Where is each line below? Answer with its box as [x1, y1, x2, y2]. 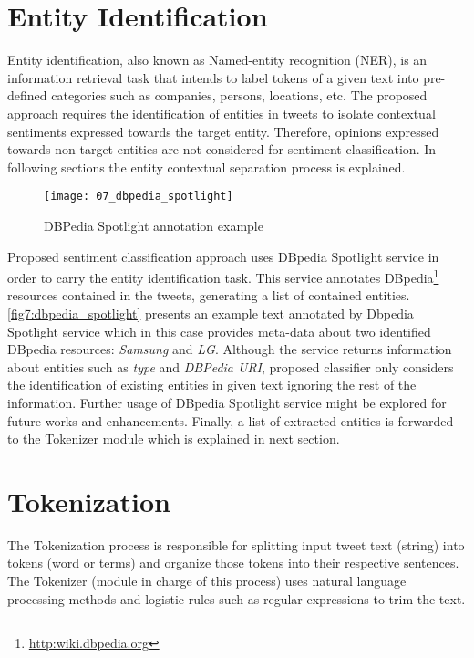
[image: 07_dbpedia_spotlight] [44, 190, 233, 204]
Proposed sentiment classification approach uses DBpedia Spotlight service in [7, 246, 439, 266]
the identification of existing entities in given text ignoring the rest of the [7, 375, 417, 394]
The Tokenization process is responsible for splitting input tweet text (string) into [7, 535, 465, 554]
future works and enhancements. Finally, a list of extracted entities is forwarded [7, 411, 454, 430]
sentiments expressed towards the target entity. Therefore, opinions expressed [7, 121, 439, 141]
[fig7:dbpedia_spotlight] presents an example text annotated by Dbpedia [7, 303, 414, 322]
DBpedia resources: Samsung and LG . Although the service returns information [7, 339, 452, 359]
